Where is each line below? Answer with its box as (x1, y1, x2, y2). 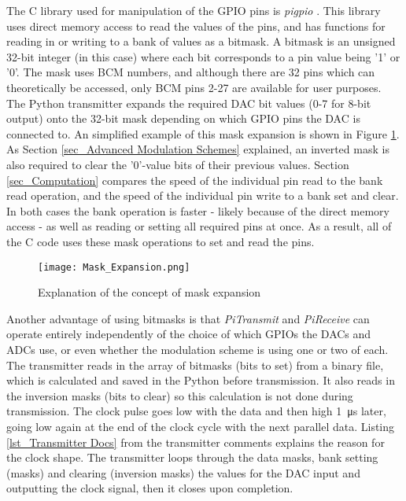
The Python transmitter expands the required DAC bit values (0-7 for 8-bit (6, 94, 371, 111)
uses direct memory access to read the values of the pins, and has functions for (6, 17, 386, 34)
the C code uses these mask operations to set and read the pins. (6, 233, 315, 249)
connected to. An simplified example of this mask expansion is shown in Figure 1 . (6, 125, 400, 142)
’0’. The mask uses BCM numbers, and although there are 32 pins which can (6, 64, 375, 80)
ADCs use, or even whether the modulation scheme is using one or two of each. (6, 341, 389, 357)
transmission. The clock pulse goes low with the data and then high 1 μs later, (6, 403, 386, 419)
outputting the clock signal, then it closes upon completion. (6, 480, 293, 496)
